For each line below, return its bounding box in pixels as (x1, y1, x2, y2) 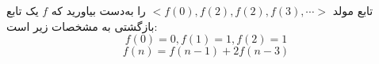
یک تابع (6, 2, 39, 18)
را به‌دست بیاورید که (51, 2, 146, 18)
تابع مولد (332, 2, 373, 18)
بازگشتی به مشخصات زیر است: (6, 17, 158, 34)
